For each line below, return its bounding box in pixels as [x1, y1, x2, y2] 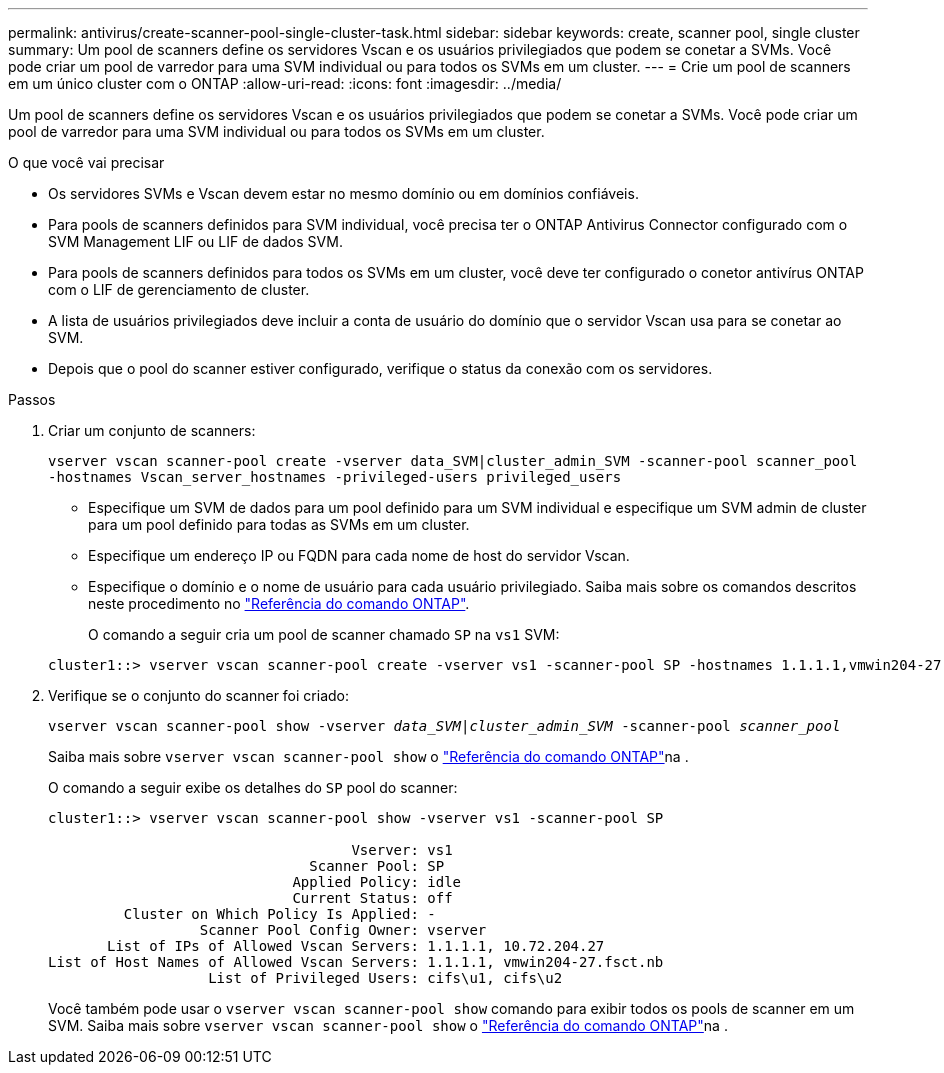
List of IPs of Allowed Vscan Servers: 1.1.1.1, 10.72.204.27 [107, 938, 605, 954]
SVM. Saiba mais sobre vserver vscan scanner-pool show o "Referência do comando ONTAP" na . [48, 1017, 728, 1034]
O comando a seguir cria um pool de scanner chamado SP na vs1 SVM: [88, 626, 560, 643]
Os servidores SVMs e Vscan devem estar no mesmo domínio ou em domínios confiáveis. [48, 185, 639, 202]
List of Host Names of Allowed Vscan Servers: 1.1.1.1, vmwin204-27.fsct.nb [48, 954, 664, 970]
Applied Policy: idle [292, 874, 462, 890]
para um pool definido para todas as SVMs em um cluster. [88, 516, 470, 533]
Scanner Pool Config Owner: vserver [199, 922, 487, 938]
